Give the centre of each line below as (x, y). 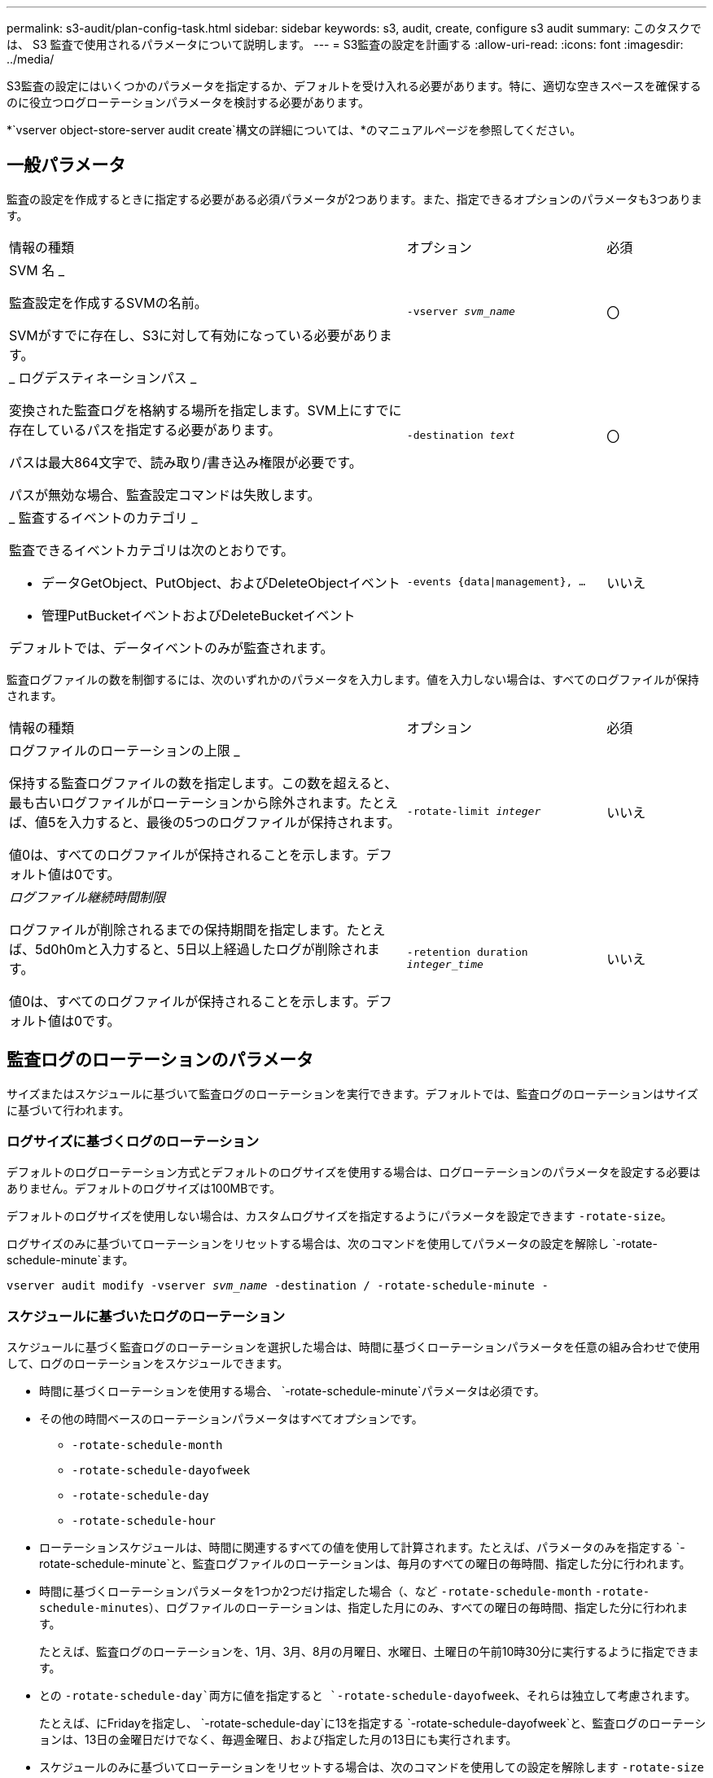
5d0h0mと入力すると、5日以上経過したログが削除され (201, 949)
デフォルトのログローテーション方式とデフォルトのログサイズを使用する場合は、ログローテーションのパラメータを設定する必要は (354, 1172)
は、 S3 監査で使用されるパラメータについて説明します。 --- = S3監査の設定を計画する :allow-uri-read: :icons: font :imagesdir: (345, 44)
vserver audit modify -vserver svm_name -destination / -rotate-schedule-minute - (278, 1286)
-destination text (461, 436)
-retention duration (467, 952)
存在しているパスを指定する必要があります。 (145, 429)
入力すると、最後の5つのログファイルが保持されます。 (234, 822)
